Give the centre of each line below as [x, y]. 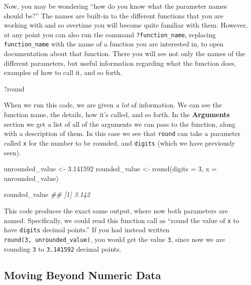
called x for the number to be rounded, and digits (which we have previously [120, 142]
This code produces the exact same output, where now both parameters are [116, 210]
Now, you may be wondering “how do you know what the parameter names [116, 6]
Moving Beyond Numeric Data [82, 275]
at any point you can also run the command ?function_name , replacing [110, 34]
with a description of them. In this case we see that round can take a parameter [122, 133]
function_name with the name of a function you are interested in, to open [114, 44]
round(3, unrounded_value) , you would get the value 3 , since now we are [114, 239]
